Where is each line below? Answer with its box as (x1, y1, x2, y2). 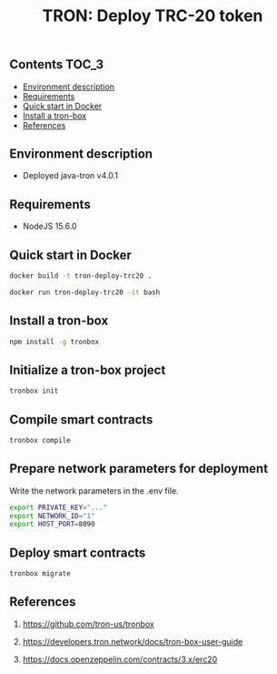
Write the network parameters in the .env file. (9, 485, 179, 496)
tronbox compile (9, 435, 71, 444)
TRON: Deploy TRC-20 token (42, 5, 263, 26)
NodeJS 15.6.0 (22, 220, 77, 232)
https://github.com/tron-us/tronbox (22, 618, 154, 629)
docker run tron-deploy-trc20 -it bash (9, 288, 161, 297)
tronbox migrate (9, 569, 71, 578)
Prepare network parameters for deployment (9, 461, 269, 476)
